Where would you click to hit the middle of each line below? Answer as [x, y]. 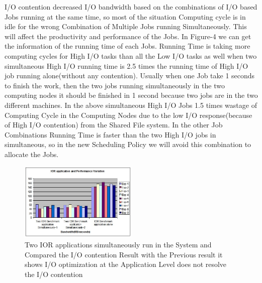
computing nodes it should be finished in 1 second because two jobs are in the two [131, 95]
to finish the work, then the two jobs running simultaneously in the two [115, 85]
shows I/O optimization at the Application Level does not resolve [126, 264]
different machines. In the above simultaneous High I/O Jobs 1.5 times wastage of [131, 105]
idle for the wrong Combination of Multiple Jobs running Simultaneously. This [126, 26]
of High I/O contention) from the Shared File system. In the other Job [114, 125]
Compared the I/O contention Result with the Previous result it [124, 254]
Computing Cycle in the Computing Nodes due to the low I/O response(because [128, 115]
